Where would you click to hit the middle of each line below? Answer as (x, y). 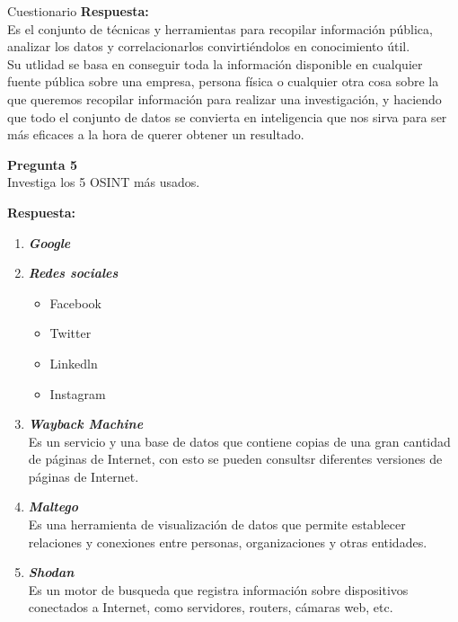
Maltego (53, 506)
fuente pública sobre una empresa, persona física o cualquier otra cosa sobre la (223, 81)
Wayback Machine (86, 424)
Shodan (51, 572)
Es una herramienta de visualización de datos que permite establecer (217, 524)
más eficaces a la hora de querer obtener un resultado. (156, 134)
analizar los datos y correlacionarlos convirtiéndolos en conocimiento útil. (209, 46)
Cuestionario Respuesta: (78, 11)
